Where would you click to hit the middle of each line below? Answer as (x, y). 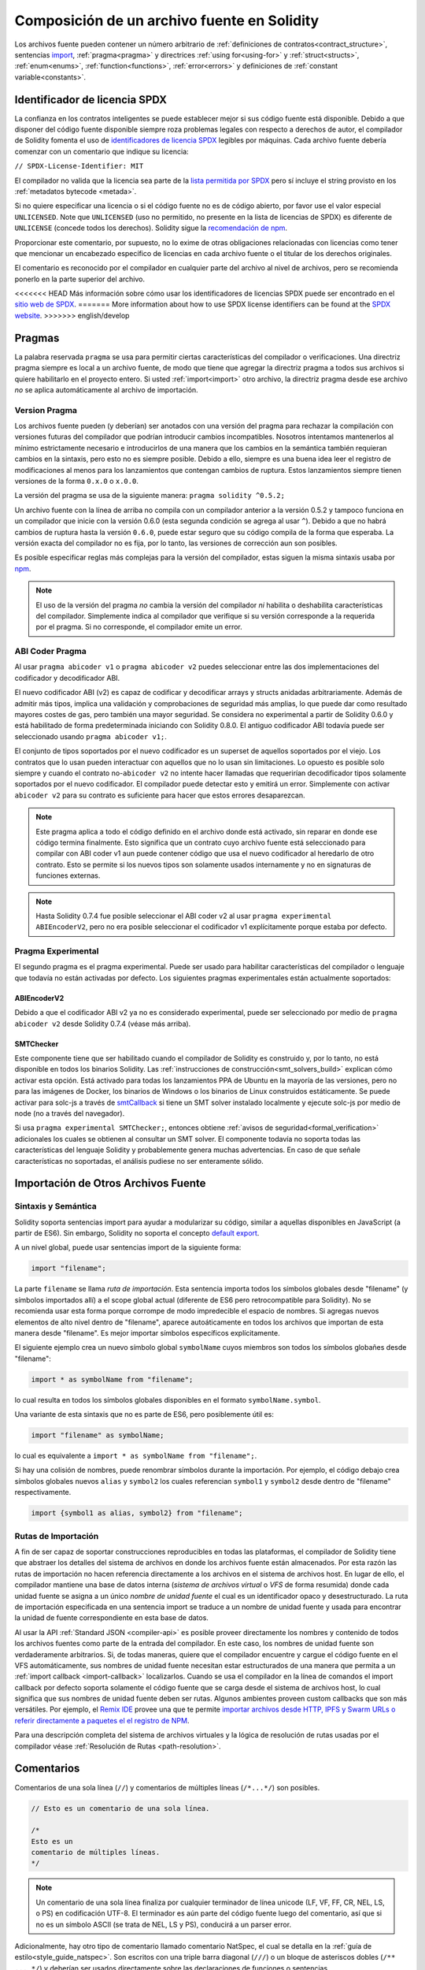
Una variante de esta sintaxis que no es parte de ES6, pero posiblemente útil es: (144, 1414)
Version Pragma (46, 410)
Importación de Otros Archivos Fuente (110, 1183)
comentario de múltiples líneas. (96, 1853)
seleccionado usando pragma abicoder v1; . (91, 736)
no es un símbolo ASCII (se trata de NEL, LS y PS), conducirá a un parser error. (163, 1924)
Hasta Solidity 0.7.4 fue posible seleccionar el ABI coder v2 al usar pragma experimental (184, 916)
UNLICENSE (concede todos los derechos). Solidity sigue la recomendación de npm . (151, 228)
